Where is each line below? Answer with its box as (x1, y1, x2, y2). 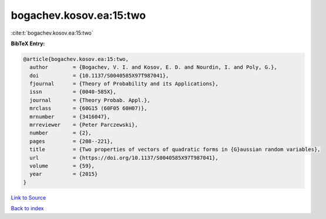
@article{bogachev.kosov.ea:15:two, (23, 56, 129, 62)
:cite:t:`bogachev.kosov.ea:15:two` (11, 29, 93, 36)
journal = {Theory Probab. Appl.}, (29, 97, 151, 103)
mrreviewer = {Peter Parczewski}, (29, 122, 138, 129)
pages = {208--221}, (29, 138, 114, 144)
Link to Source (11, 194, 46, 201)
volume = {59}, (29, 163, 95, 169)
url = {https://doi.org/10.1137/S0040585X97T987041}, (29, 154, 219, 161)
